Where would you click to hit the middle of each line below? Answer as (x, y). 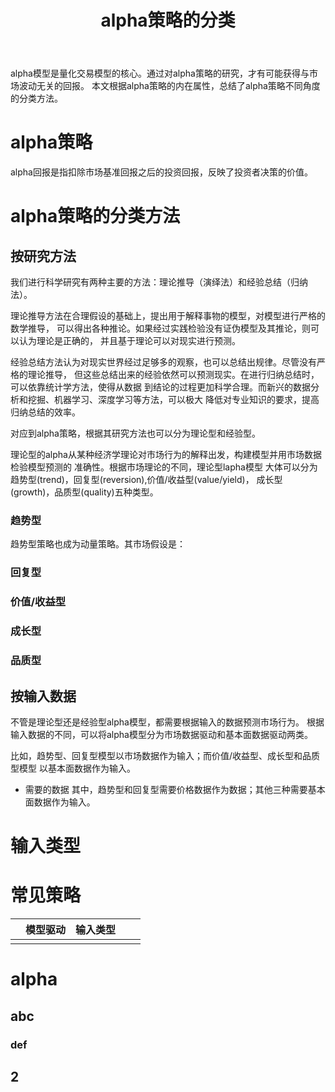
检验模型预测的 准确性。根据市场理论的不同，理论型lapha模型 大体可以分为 (164, 467)
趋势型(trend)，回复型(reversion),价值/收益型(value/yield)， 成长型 (146, 480)
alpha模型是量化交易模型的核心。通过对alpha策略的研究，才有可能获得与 (160, 73)
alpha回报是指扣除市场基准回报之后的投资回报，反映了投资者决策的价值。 (161, 172)
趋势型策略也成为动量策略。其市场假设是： (98, 544)
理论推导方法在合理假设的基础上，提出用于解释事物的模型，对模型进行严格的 (168, 316)
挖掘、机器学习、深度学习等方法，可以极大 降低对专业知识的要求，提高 (173, 400)
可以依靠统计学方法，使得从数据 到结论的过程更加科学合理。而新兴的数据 (160, 387)
